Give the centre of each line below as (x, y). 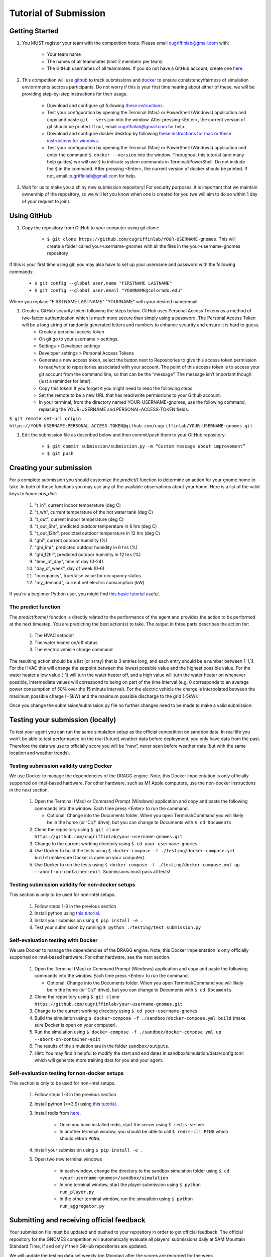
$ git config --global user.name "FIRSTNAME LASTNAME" (103, 283)
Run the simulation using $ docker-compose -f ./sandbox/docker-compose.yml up (128, 1032)
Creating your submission (51, 468)
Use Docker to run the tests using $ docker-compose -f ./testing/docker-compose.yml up (137, 864)
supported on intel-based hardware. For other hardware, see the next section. (90, 957)
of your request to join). (46, 201)
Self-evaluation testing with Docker (53, 940)
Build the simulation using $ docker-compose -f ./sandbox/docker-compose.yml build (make (140, 1018)
